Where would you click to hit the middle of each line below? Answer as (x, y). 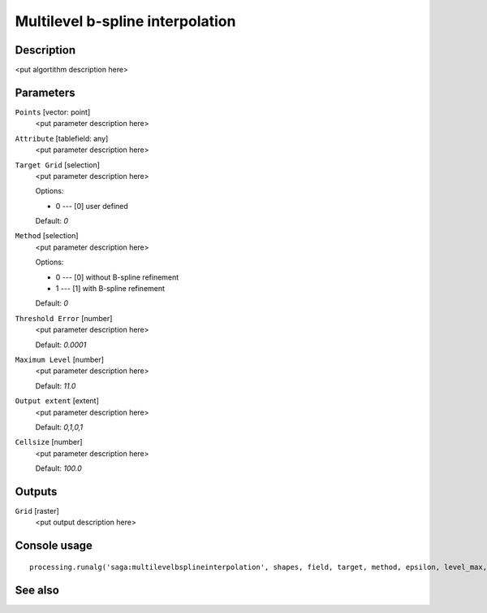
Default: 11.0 (56, 385)
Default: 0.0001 (61, 345)
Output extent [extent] (57, 401)
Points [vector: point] (53, 112)
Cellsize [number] (49, 442)
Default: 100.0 (59, 468)
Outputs (36, 491)
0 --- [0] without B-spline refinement (117, 277)
